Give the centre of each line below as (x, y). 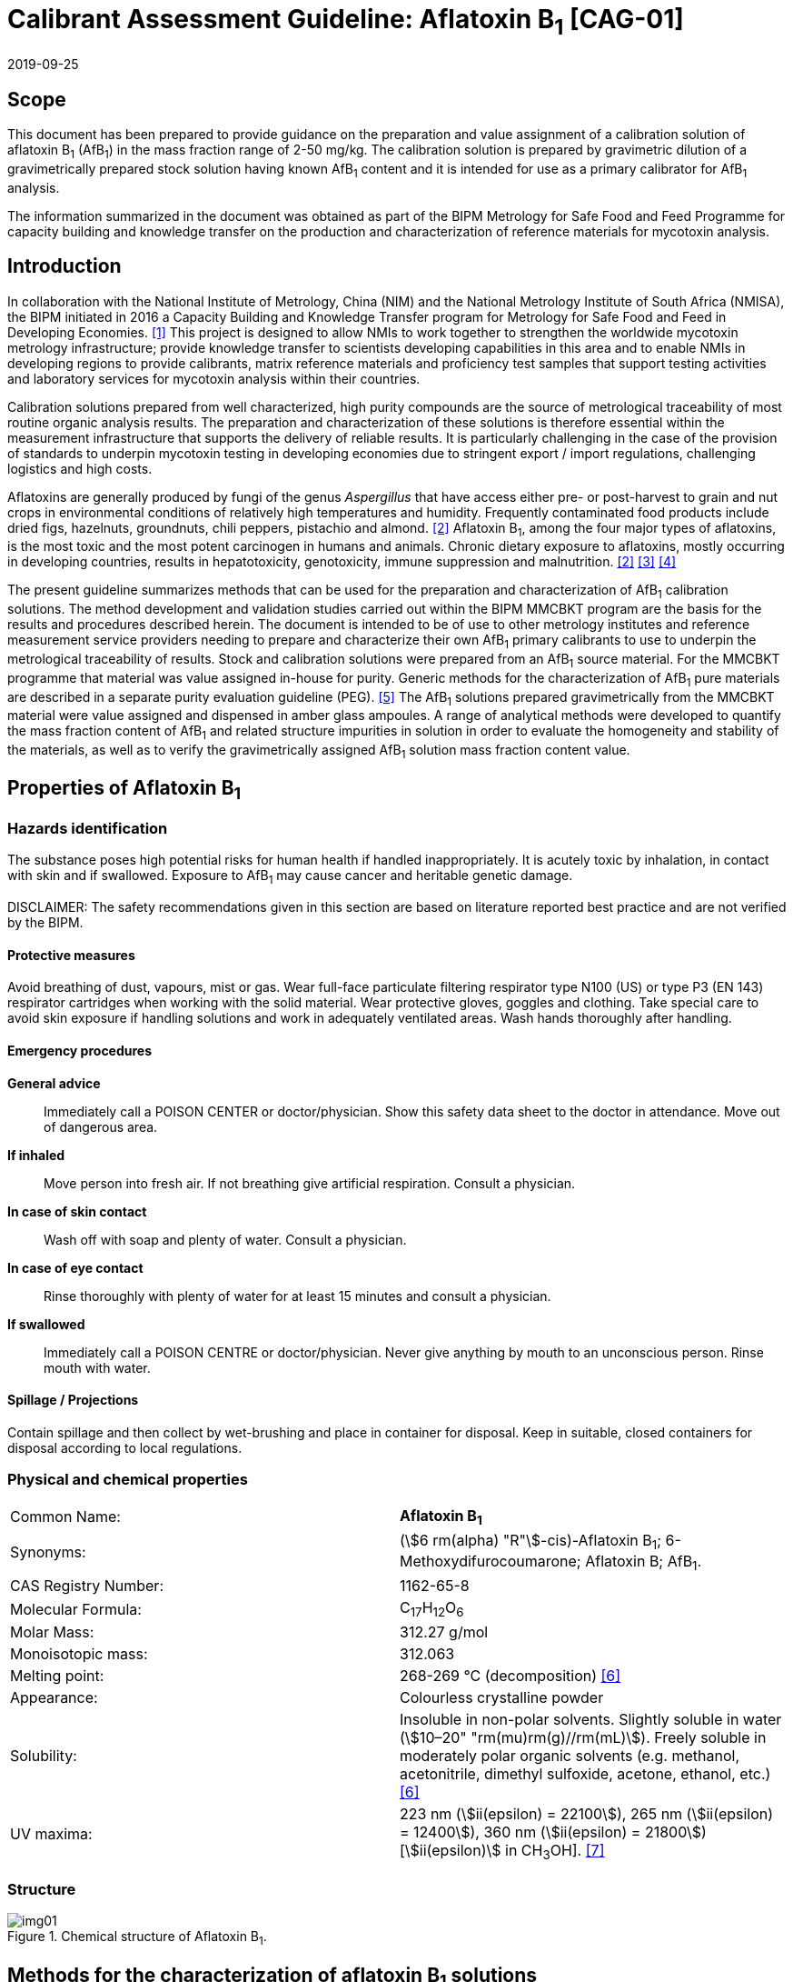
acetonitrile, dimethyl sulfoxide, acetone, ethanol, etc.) (585, 1774)
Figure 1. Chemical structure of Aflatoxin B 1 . (137, 1938)
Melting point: (57, 1676)
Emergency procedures (80, 1051)
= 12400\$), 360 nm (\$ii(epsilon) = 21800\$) (553, 1832)
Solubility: (44, 1756)
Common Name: (65, 1517)
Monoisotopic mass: (79, 1654)
